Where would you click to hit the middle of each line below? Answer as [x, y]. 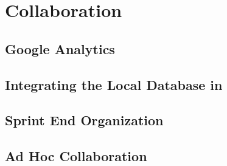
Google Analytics [60, 48]
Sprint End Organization [84, 120]
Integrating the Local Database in [114, 84]
